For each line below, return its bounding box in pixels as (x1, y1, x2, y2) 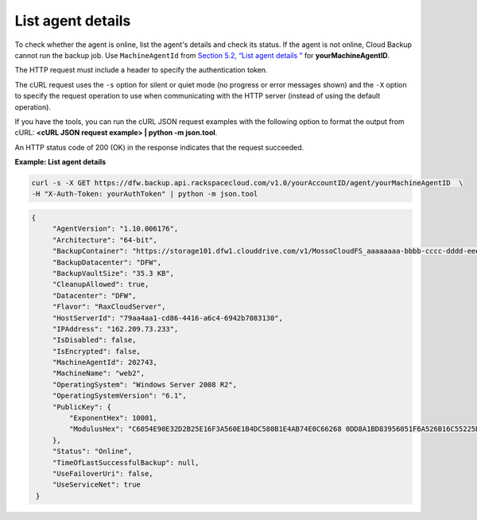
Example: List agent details (14, 157, 107, 167)
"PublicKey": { (52, 402, 111, 411)
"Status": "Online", (52, 447, 133, 456)
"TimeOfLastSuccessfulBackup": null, (52, 458, 200, 467)
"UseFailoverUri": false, (52, 469, 154, 478)
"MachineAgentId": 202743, (52, 358, 158, 367)
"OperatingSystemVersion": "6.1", (52, 391, 187, 401)
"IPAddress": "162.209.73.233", (52, 324, 179, 333)
